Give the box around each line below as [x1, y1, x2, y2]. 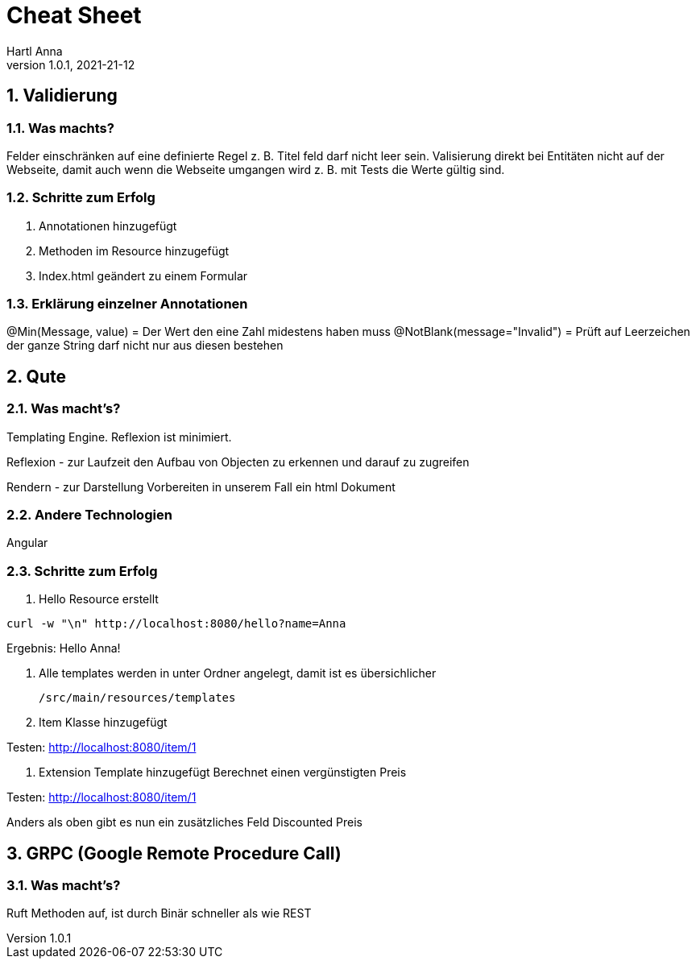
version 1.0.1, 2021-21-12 [6, 57, 135, 72]
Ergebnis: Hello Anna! [6, 641, 121, 656]
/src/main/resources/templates [39, 691, 236, 705]
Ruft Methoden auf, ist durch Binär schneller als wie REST [6, 906, 312, 921]
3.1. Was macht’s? [6, 877, 121, 894]
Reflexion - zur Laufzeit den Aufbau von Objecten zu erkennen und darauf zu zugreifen [6, 454, 470, 469]
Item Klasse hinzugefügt [39, 715, 168, 730]
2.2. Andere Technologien [6, 507, 172, 524]
